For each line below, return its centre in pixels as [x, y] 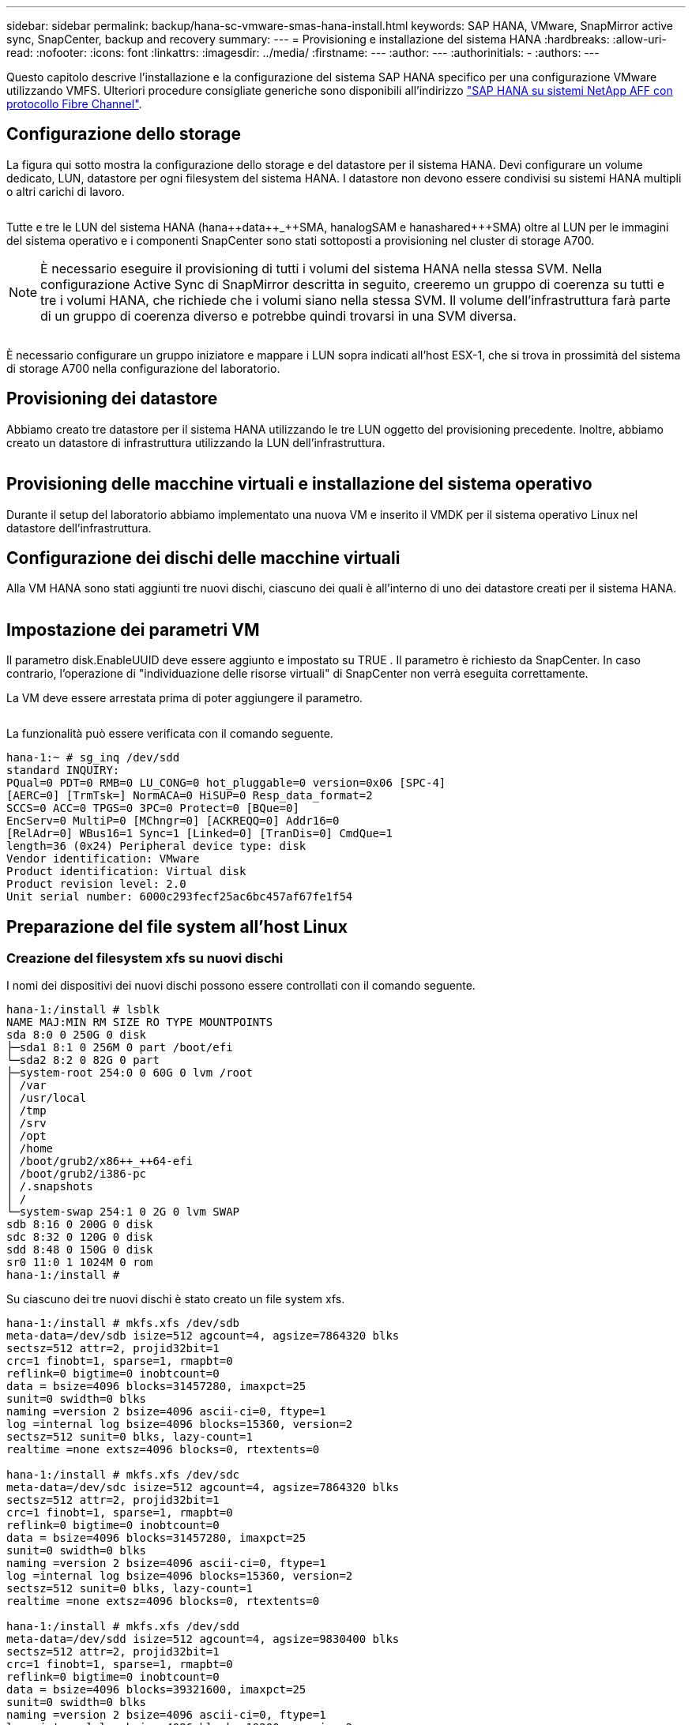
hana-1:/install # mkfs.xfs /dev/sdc [123, 1475]
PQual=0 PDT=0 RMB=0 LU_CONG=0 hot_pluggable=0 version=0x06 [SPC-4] [226, 783]
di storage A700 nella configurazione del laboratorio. [143, 368]
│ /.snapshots [50, 1187]
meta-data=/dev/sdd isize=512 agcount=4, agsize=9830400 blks [203, 1639]
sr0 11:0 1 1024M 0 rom [80, 1263]
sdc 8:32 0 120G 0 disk [80, 1237]
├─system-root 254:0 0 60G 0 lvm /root [130, 1073]
